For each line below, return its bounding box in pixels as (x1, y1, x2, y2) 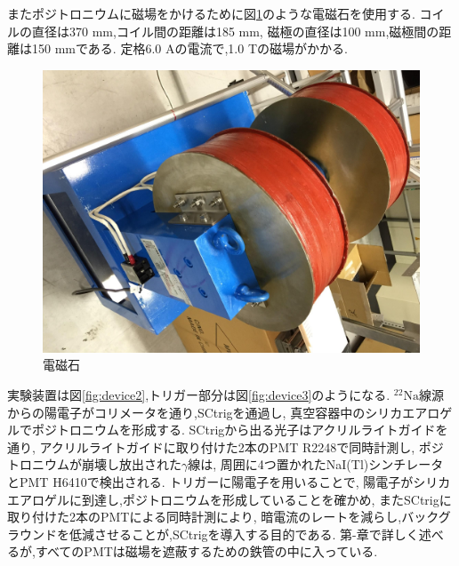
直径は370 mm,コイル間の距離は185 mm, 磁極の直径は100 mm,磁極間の (31, 21, 439, 40)
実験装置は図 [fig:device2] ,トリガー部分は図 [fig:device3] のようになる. (7, 385, 391, 403)
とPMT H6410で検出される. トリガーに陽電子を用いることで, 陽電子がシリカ (7, 472, 451, 490)
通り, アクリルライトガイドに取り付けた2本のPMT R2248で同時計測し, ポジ (7, 437, 444, 456)
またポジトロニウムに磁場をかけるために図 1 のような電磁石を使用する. (7, 4, 415, 22)
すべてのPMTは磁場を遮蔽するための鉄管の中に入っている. (35, 542, 378, 561)
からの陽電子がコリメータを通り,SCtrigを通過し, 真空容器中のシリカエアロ (7, 403, 440, 421)
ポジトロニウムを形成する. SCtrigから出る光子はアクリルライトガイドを (31, 420, 448, 439)
